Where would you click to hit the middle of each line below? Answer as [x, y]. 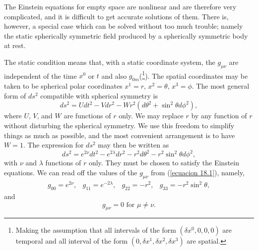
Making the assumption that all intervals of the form [96, 230]
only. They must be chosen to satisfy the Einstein [164, 163]
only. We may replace [151, 116]
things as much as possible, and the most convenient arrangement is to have [120, 135]
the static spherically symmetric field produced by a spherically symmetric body [126, 35]
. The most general [221, 86]
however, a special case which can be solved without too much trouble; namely [124, 26]
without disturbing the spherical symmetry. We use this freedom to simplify [119, 125]
